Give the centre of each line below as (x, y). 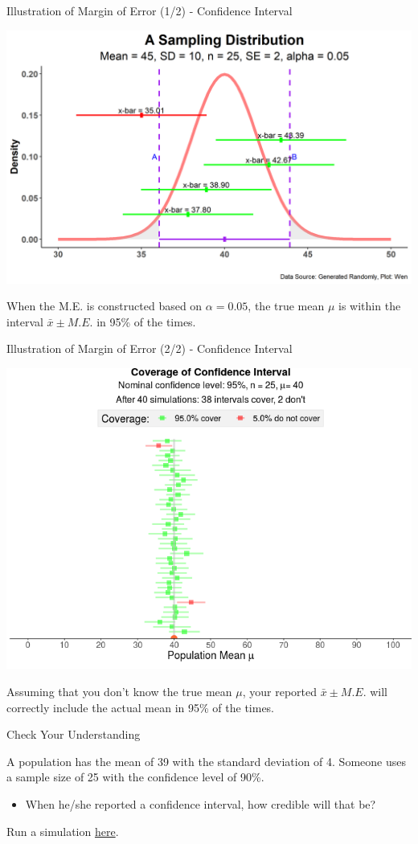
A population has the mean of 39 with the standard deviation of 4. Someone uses (206, 761)
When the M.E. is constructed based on (104, 306)
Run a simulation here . (63, 831)
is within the (370, 306)
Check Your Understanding (74, 734)
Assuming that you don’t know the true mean (119, 691)
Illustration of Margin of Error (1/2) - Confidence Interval (150, 10)
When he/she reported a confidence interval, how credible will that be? (201, 803)
